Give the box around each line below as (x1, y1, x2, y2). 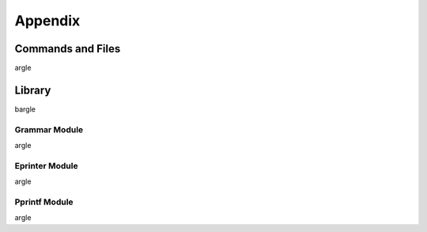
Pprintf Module (14, 196, 74, 207)
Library (14, 83, 51, 97)
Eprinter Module (14, 160, 78, 171)
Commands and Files (14, 42, 121, 55)
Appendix (14, 12, 81, 29)
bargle (14, 104, 36, 114)
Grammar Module (14, 124, 84, 135)
